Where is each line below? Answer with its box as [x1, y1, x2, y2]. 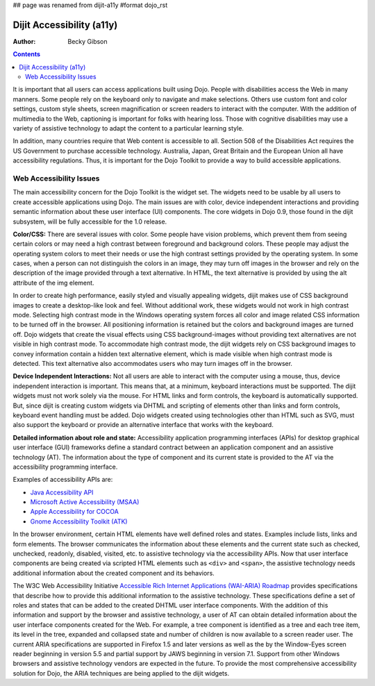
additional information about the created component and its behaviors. [12, 569, 215, 577]
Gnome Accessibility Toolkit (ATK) [30, 517, 128, 526]
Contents [12, 50, 41, 58]
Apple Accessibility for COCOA [30, 508, 119, 516]
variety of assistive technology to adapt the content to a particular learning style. [12, 124, 244, 133]
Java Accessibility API [30, 488, 94, 496]
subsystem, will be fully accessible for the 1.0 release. [12, 217, 167, 226]
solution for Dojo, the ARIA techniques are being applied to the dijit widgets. [12, 669, 229, 677]
